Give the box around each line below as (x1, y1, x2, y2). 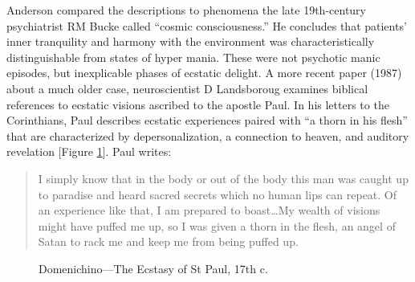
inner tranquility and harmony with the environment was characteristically (6, 33, 375, 50)
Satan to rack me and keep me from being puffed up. (38, 233, 299, 250)
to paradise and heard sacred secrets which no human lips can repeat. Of (38, 186, 397, 202)
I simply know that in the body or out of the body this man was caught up (38, 170, 409, 186)
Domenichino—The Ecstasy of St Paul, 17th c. (39, 260, 268, 276)
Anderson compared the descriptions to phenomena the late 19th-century (6, 2, 366, 18)
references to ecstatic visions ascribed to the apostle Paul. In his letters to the (6, 96, 389, 112)
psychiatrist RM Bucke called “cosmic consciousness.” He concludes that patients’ (6, 17, 407, 34)
